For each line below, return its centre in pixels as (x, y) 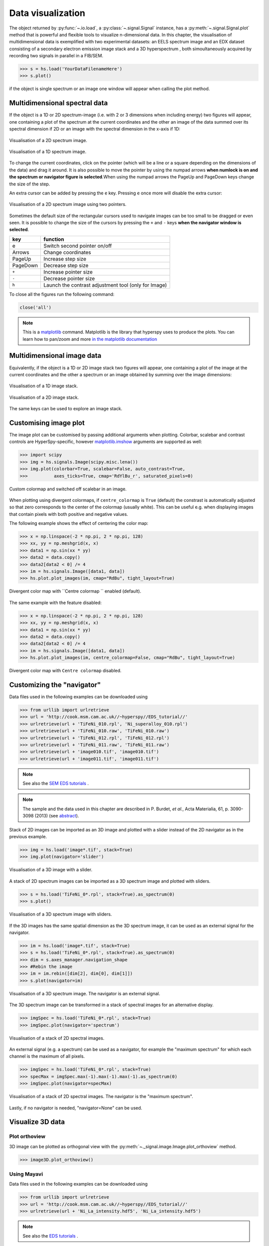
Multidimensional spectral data (59, 103)
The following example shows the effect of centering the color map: (79, 523)
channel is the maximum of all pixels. (47, 1056)
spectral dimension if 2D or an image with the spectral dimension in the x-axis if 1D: (95, 129)
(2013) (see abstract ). (57, 816)
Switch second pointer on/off (77, 246)
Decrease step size (66, 265)
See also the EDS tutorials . (50, 1236)
